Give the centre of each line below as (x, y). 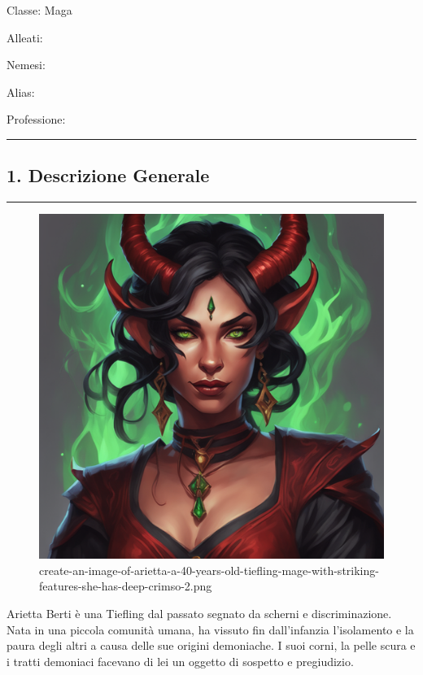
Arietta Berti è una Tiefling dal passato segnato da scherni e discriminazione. (199, 613)
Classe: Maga (39, 10)
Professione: (36, 119)
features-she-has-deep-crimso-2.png (126, 586)
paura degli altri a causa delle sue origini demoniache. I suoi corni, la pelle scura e (211, 645)
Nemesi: (26, 65)
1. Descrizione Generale (108, 175)
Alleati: (25, 37)
